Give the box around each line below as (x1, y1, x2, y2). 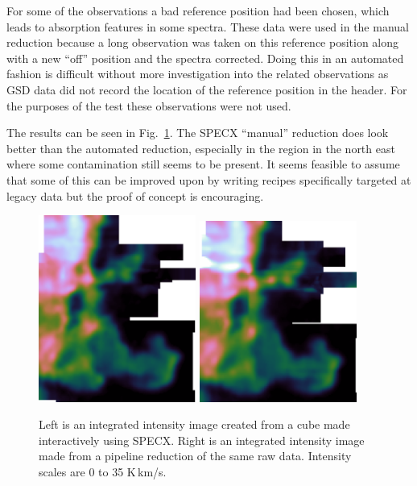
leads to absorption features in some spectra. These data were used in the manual (6, 18, 409, 35)
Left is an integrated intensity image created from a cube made (39, 416, 350, 433)
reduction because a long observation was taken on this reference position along (6, 34, 399, 51)
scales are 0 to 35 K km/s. (39, 463, 167, 480)
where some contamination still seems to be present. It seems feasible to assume (6, 156, 400, 172)
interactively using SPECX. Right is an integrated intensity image (39, 431, 365, 448)
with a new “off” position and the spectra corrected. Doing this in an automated (6, 49, 404, 66)
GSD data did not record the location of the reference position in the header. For (6, 81, 407, 98)
